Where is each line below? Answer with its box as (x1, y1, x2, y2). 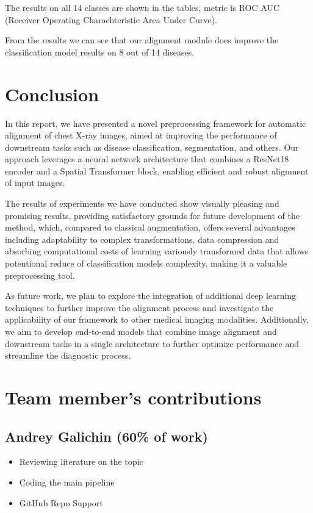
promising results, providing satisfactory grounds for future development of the (5, 209, 300, 221)
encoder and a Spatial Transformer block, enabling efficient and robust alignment (5, 164, 309, 177)
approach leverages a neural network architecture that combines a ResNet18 (5, 152, 289, 165)
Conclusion (5, 81, 99, 106)
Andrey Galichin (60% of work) (5, 426, 208, 445)
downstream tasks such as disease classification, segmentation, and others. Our (5, 140, 299, 153)
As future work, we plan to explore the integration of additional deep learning (5, 289, 297, 302)
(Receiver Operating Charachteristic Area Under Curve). (5, 13, 217, 26)
